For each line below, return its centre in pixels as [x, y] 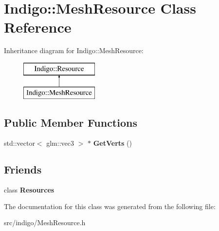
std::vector [19, 143]
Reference [38, 27]
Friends [23, 169]
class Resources [29, 190]
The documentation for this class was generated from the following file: [110, 206]
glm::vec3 [60, 143]
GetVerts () [112, 143]
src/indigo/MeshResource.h [45, 222]
